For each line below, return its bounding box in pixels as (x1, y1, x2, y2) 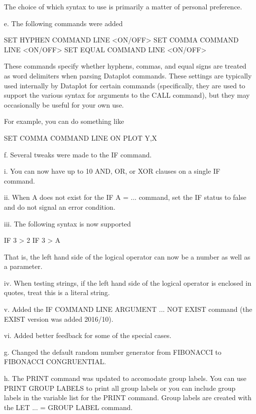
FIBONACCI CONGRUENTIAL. (4, 356, 106, 367)
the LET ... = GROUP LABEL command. (4, 402, 133, 412)
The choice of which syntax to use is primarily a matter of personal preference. (4, 1, 242, 11)
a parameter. (4, 261, 42, 271)
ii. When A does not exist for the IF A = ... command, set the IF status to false (4, 192, 247, 202)
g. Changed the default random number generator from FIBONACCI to (4, 346, 221, 357)
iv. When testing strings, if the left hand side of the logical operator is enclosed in (4, 277, 252, 288)
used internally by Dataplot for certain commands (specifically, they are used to (4, 80, 246, 90)
